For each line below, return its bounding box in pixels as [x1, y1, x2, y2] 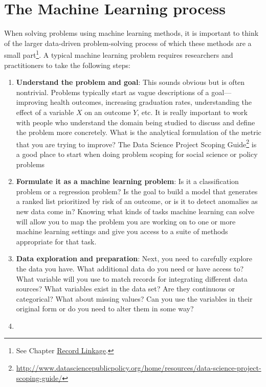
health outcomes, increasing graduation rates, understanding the [50, 97, 252, 107]
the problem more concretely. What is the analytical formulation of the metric [16, 127, 261, 138]
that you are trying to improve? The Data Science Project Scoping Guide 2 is [16, 137, 257, 149]
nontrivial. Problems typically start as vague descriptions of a [16, 86, 209, 97]
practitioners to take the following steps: [4, 59, 130, 70]
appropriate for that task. [16, 236, 97, 246]
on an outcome [84, 106, 131, 117]
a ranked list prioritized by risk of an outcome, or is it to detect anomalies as [16, 196, 258, 207]
